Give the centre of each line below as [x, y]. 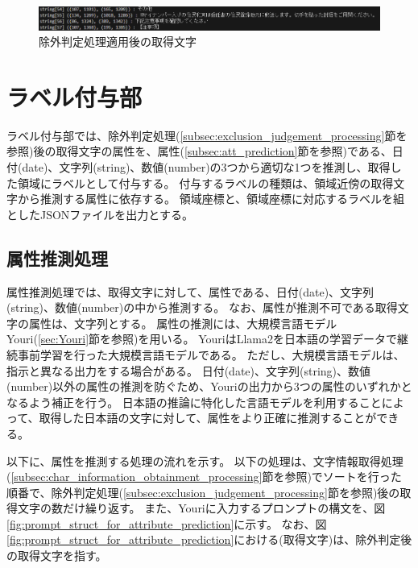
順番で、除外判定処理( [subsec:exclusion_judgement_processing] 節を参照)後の [203, 492]
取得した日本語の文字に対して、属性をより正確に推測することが [208, 418]
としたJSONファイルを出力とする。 [100, 214]
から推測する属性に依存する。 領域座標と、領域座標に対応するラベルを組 [211, 199]
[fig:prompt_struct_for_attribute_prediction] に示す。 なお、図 [167, 523]
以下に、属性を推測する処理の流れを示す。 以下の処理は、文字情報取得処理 [205, 460]
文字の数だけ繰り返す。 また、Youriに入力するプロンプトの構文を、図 [201, 508]
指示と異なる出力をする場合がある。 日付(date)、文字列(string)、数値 [189, 370]
